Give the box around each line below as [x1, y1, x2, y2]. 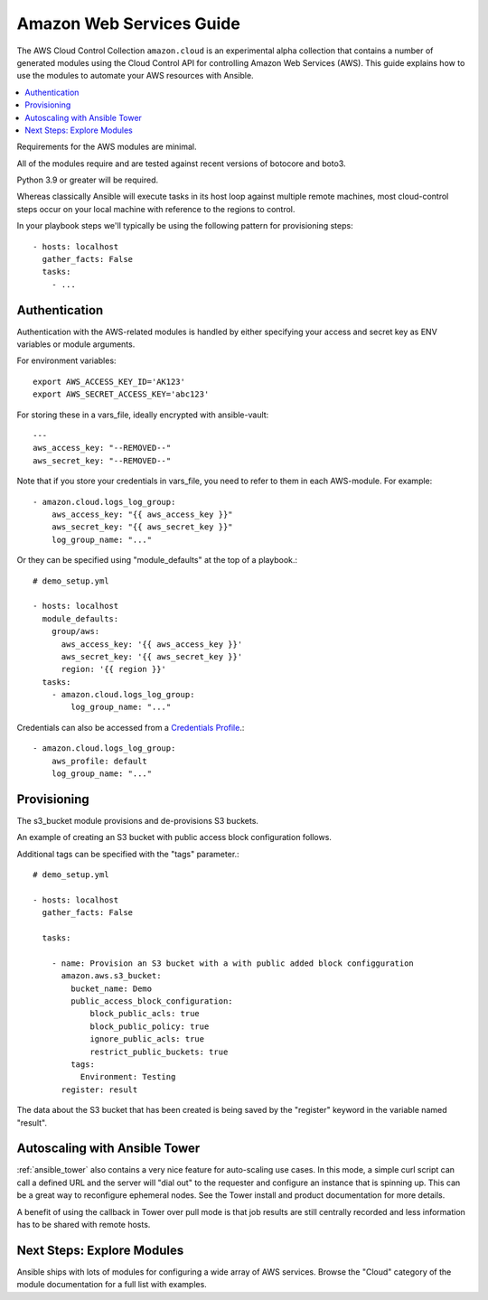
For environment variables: [16, 355, 117, 366]
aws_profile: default [51, 755, 148, 766]
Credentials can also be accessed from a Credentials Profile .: [16, 722, 245, 733]
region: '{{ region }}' [61, 664, 167, 675]
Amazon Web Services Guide [16, 14, 241, 33]
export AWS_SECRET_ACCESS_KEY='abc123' [33, 389, 210, 399]
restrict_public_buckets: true [89, 1046, 229, 1057]
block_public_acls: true [89, 1008, 201, 1019]
